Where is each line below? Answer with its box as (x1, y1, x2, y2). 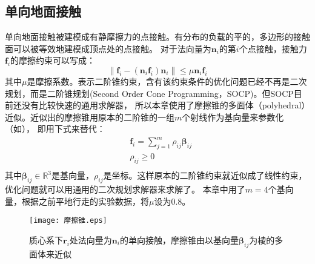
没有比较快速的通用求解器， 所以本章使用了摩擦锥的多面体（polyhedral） (21, 99, 310, 111)
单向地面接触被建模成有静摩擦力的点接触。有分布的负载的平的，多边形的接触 (5, 30, 310, 43)
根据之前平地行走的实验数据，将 (21, 194, 149, 207)
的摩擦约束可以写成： (10, 54, 96, 67)
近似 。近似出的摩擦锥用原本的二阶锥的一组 (5, 110, 174, 123)
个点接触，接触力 (239, 42, 307, 54)
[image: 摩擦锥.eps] (29, 216, 107, 225)
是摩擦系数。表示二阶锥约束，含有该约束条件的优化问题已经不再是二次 (27, 74, 307, 87)
